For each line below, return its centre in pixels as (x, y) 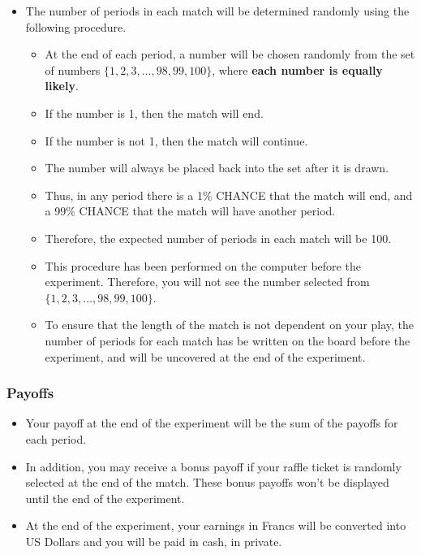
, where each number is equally (297, 69)
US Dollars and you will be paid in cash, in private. (154, 541)
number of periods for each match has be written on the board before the (228, 340)
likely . (62, 86)
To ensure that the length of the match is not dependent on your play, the (230, 325)
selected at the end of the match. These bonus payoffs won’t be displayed (207, 482)
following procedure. (76, 26)
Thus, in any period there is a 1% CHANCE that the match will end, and (229, 195)
